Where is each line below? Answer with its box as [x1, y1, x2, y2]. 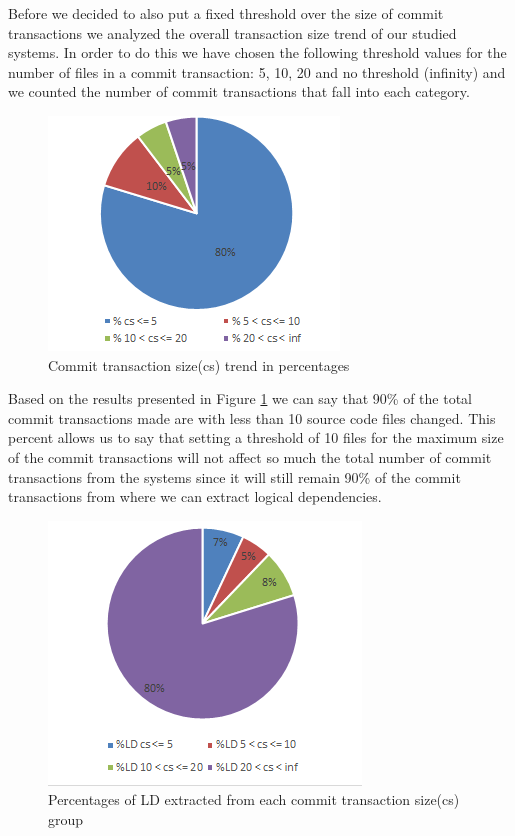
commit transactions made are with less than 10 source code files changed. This [8, 407, 496, 428]
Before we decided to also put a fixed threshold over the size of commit [8, 3, 444, 23]
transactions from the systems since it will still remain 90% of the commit [8, 466, 461, 487]
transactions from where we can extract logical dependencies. [8, 486, 382, 507]
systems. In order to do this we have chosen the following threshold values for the [8, 42, 507, 63]
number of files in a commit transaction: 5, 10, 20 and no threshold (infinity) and [8, 61, 506, 82]
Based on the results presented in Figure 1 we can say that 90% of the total [8, 388, 473, 409]
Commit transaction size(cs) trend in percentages [48, 354, 350, 375]
